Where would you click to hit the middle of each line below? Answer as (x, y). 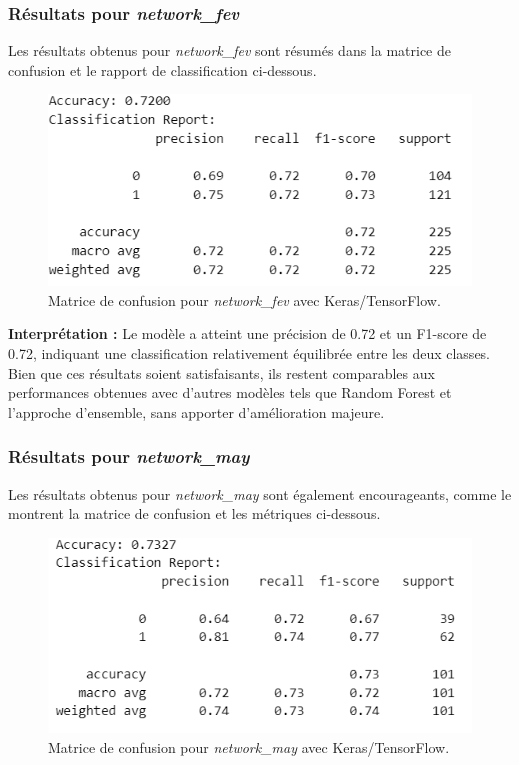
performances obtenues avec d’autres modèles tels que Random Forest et (230, 392)
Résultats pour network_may (129, 456)
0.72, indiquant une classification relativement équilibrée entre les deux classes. (249, 353)
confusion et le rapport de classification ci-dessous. (162, 69)
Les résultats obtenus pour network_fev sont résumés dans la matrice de (229, 50)
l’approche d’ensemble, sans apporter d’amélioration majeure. (196, 411)
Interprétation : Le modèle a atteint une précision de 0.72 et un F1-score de (247, 333)
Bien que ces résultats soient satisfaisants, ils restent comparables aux (221, 372)
